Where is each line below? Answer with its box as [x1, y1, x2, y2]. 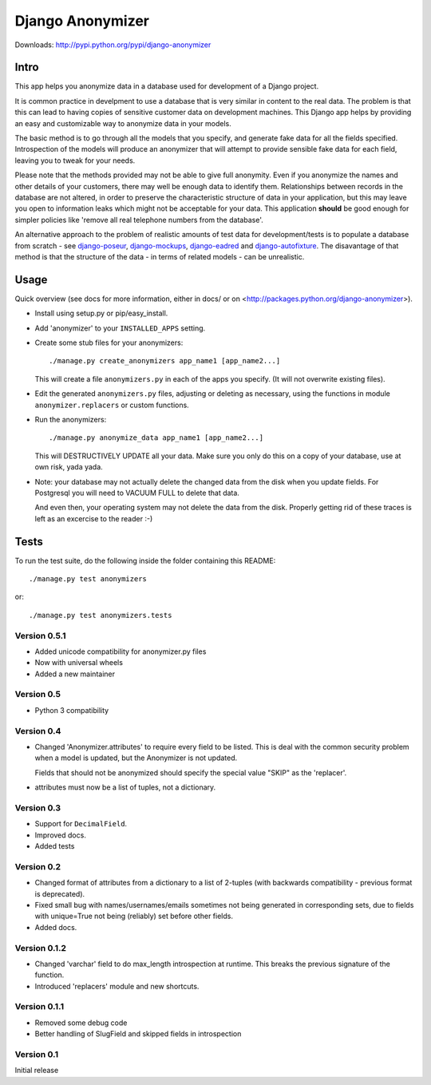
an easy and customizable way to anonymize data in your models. [14, 118, 231, 128]
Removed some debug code [34, 1018, 128, 1028]
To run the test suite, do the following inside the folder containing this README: [14, 556, 276, 565]
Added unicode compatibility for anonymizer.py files [34, 647, 207, 656]
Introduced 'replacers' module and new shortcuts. [34, 981, 200, 991]
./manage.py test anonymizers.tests [29, 611, 172, 620]
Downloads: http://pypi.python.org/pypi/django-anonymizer [14, 40, 212, 49]
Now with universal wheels [34, 658, 124, 667]
